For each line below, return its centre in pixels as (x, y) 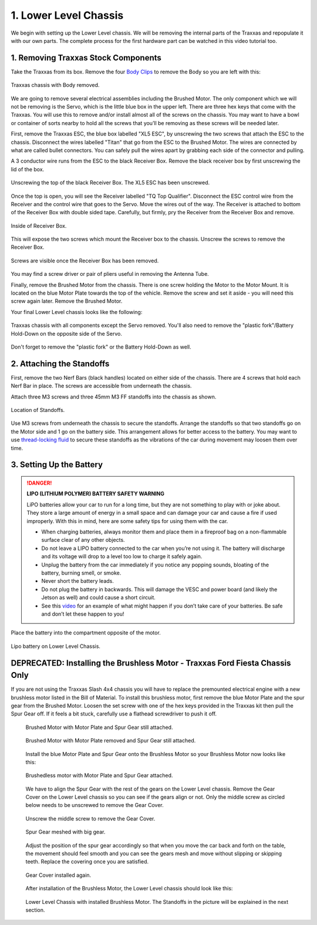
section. (35, 910)
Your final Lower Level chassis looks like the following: (77, 312)
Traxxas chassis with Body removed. (55, 85)
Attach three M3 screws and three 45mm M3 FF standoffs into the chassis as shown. (114, 397)
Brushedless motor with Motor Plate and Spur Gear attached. (99, 775)
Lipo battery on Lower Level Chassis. (56, 646)
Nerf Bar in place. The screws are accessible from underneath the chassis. (101, 386)
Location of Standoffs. (38, 410)
